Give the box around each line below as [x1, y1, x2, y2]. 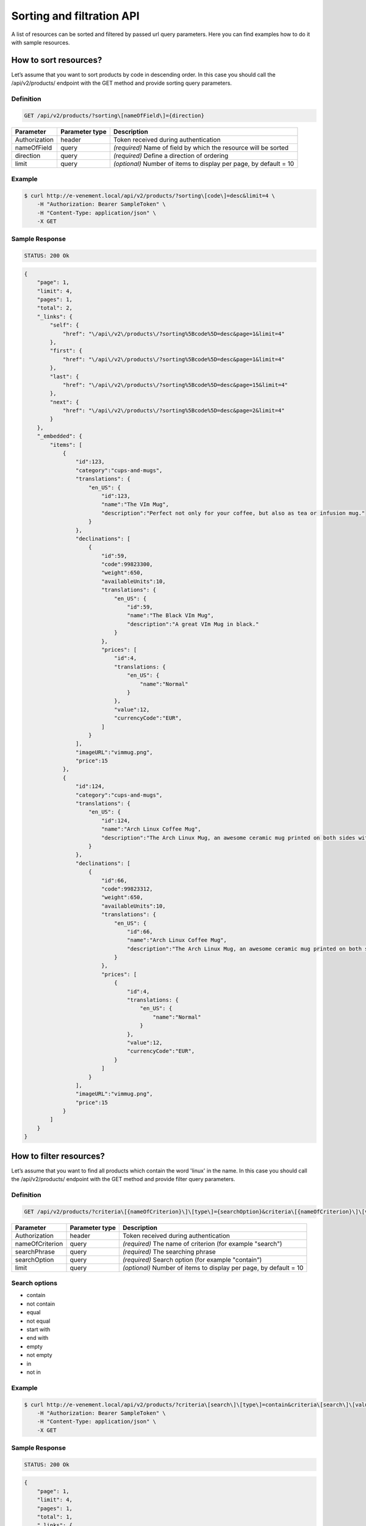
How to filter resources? [11, 1151, 105, 1161]
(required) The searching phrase [123, 1247, 216, 1256]
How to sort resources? [11, 55, 102, 65]
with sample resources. [11, 38, 70, 46]
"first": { [49, 347, 82, 354]
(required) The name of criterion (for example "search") [123, 1239, 282, 1248]
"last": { [49, 373, 79, 380]
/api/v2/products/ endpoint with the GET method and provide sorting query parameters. [11, 79, 232, 87]
